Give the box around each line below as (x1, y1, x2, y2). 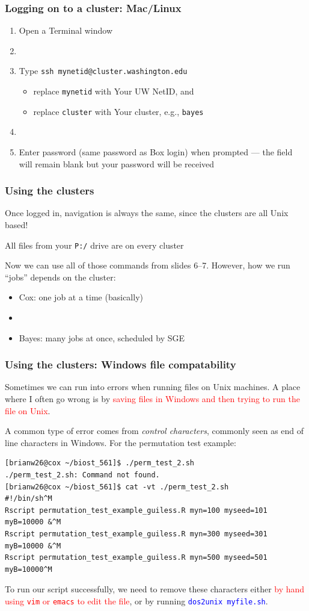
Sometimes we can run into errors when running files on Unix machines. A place (5, 380, 301, 393)
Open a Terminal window (19, 24, 113, 37)
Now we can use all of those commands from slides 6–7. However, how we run (5, 259, 290, 271)
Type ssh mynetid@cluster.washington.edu (19, 64, 188, 77)
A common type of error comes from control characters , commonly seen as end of (5, 424, 304, 437)
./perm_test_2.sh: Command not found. (5, 470, 160, 479)
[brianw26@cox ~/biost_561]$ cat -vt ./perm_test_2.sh (5, 482, 229, 491)
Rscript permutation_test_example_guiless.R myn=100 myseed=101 (5, 506, 268, 515)
